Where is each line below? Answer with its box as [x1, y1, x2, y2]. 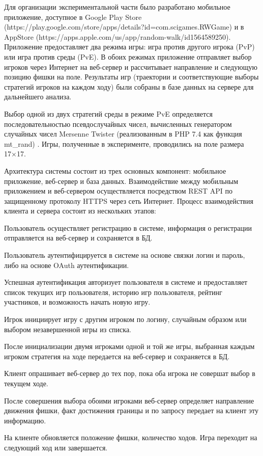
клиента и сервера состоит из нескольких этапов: [4, 205, 157, 216]
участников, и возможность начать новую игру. [4, 297, 151, 307]
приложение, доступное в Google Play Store [4, 11, 142, 22]
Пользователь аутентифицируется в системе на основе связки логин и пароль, [4, 250, 245, 260]
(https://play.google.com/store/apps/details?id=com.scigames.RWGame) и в [4, 21, 244, 32]
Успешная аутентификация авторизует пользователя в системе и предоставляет [4, 277, 248, 287]
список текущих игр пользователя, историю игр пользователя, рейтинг [4, 286, 222, 297]
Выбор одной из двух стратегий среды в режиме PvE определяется [4, 108, 213, 119]
